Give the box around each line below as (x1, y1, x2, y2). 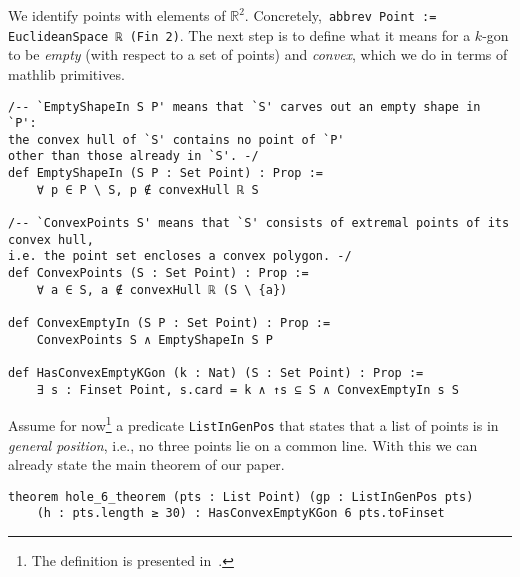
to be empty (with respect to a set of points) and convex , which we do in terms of (8, 44, 508, 65)
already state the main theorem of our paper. (8, 454, 285, 475)
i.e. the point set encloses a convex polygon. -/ (8, 249, 352, 264)
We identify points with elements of (8, 5, 226, 25)
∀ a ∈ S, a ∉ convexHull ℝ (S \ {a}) (36, 282, 288, 297)
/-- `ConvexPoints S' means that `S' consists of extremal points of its (8, 216, 510, 231)
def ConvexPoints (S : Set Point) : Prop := (8, 266, 309, 281)
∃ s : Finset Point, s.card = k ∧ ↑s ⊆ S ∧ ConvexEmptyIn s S (36, 382, 460, 397)
